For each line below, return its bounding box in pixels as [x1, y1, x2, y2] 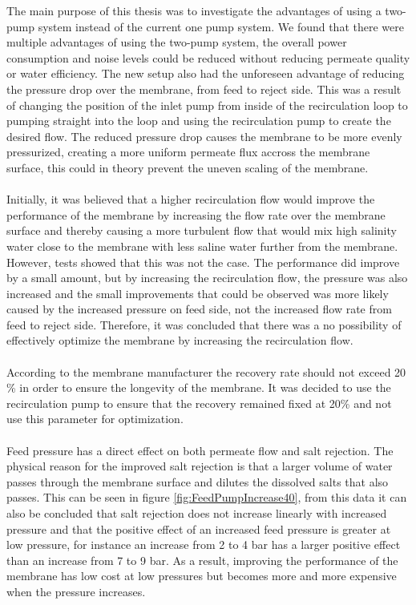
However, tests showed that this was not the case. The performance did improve [6, 253, 400, 270]
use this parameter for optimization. [6, 410, 184, 427]
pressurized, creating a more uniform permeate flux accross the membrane [6, 143, 370, 160]
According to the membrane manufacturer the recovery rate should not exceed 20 [6, 363, 406, 380]
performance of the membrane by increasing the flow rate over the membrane [6, 206, 386, 223]
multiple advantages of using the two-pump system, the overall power [6, 34, 347, 50]
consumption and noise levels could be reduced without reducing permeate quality [6, 49, 410, 66]
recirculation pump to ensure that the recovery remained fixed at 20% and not [6, 394, 392, 411]
